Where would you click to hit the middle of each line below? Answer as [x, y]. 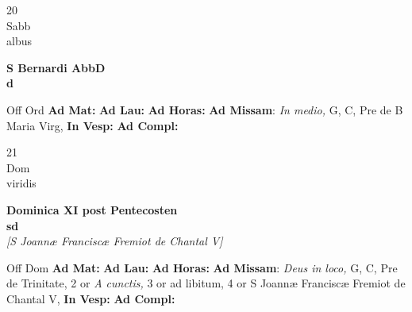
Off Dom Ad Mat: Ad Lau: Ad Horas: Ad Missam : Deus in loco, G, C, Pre [202, 267]
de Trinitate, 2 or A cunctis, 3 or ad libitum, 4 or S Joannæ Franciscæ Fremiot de [206, 283]
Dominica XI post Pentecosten [92, 209]
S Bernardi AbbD [56, 67]
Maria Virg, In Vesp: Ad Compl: [92, 125]
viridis [21, 183]
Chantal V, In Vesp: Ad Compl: [91, 298]
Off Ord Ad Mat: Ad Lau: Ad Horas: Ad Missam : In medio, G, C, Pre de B [205, 109]
